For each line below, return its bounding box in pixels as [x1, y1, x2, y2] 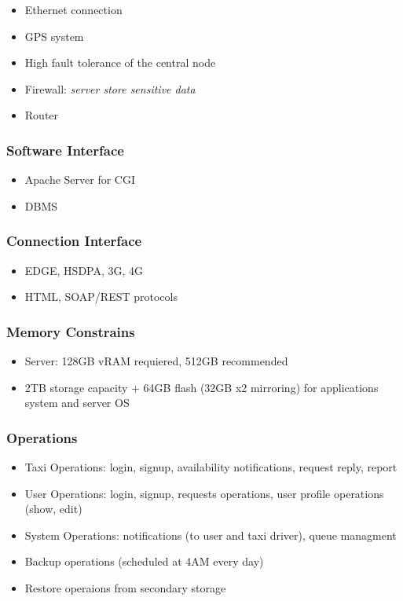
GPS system [24, 27, 84, 44]
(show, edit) [24, 500, 82, 517]
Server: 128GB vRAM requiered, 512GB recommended [24, 353, 288, 368]
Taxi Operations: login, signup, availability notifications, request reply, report [24, 459, 398, 475]
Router [24, 107, 59, 123]
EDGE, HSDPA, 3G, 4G [24, 262, 144, 278]
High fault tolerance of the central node [24, 54, 216, 71]
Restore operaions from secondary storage [24, 579, 226, 596]
